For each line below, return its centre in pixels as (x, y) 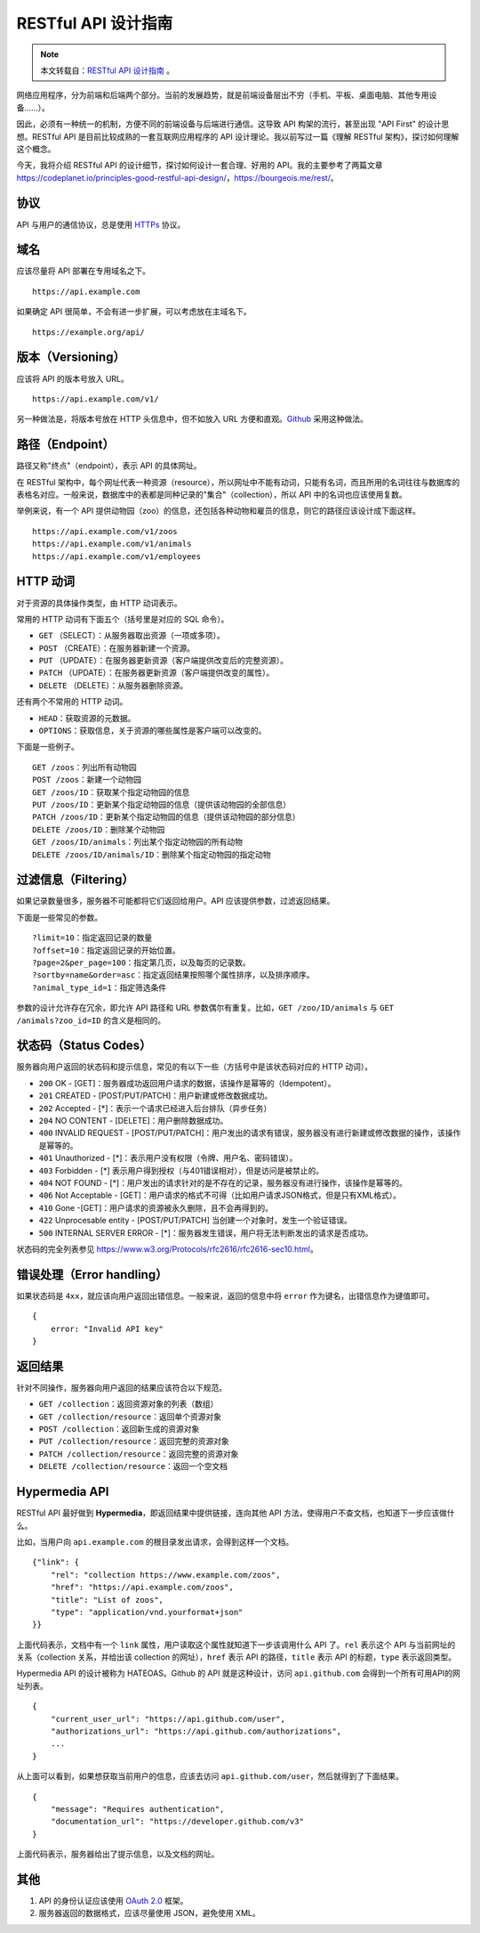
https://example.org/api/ (89, 332)
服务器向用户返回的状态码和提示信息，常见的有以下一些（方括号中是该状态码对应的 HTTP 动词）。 (195, 1067)
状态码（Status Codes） (84, 1046)
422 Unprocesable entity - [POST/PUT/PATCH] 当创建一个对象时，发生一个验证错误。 (196, 1221)
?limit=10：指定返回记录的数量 (92, 938)
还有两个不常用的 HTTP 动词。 (72, 702)
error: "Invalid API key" (107, 1328)
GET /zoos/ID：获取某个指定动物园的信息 (111, 792)
